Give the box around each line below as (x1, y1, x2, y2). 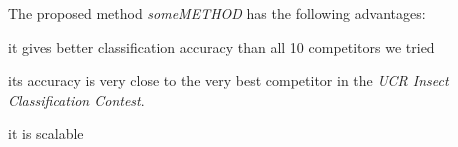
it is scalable (8, 123, 84, 144)
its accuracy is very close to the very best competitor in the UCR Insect (8, 70, 449, 91)
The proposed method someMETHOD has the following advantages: (8, 3, 426, 23)
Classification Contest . (8, 89, 145, 110)
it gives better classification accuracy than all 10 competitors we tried (8, 36, 435, 57)
